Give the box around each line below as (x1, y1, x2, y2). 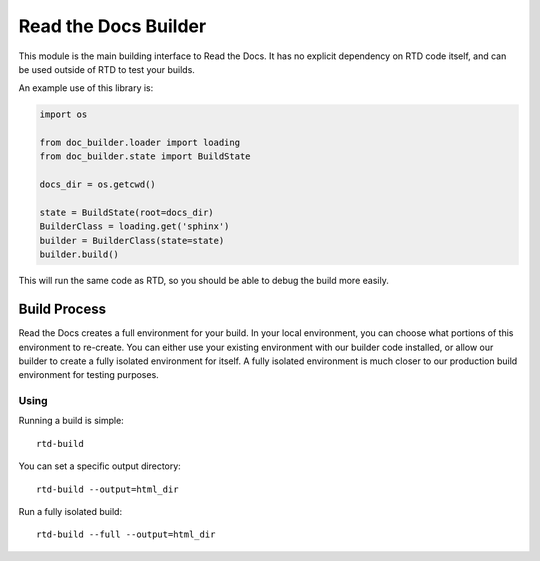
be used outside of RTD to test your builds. (18, 63, 195, 75)
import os (39, 109, 88, 120)
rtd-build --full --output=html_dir (36, 529, 216, 540)
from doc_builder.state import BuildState (39, 151, 251, 162)
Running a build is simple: (18, 415, 124, 427)
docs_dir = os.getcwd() (39, 179, 157, 190)
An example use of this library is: (18, 82, 154, 94)
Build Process (18, 301, 107, 318)
